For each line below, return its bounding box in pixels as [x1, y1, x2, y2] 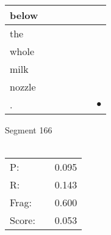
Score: [10, 213, 35, 228]
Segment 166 [5, 124, 52, 136]
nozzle [10, 80, 36, 94]
